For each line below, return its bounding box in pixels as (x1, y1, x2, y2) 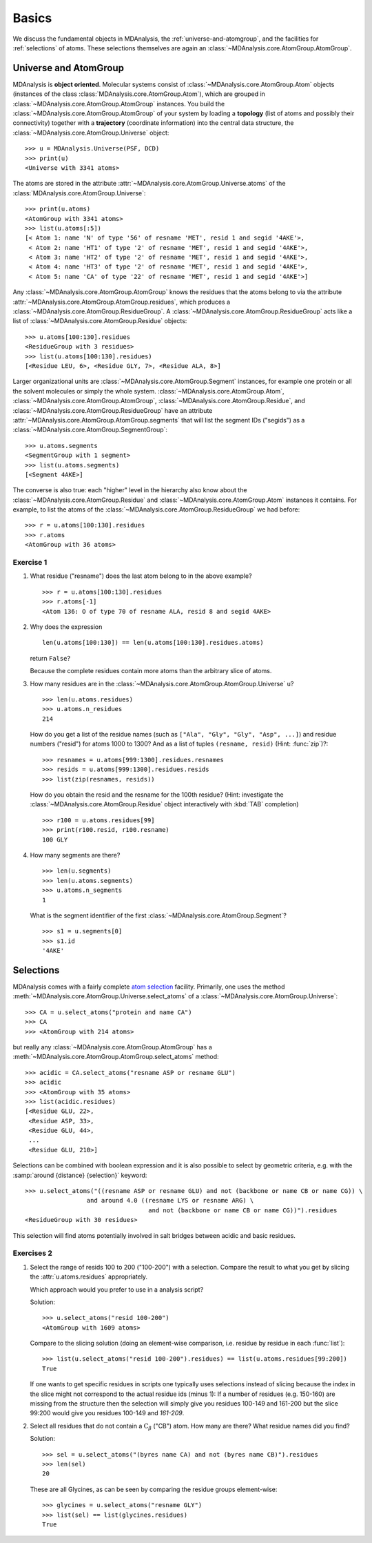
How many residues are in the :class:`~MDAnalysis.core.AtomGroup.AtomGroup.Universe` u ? (30, 679, 294, 688)
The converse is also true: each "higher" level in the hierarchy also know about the (12, 486, 247, 494)
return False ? (30, 654, 71, 662)
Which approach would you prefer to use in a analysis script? (30, 1285, 204, 1294)
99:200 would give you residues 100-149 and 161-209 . (30, 1409, 185, 1417)
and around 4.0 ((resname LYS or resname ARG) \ (86, 1196, 254, 1205)
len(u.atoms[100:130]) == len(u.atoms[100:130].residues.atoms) (42, 639, 265, 647)
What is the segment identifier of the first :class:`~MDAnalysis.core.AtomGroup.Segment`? (30, 911, 287, 920)
